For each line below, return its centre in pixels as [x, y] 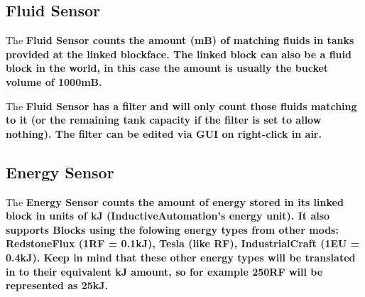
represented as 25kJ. [57, 285]
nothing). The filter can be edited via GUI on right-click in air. [164, 133]
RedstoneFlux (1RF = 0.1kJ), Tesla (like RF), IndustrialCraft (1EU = [183, 243]
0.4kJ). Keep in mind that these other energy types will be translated [181, 257]
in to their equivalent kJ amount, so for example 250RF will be [164, 271]
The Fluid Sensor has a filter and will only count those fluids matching [181, 106]
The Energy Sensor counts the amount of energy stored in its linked [175, 201]
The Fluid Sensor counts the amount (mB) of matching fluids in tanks [180, 40]
